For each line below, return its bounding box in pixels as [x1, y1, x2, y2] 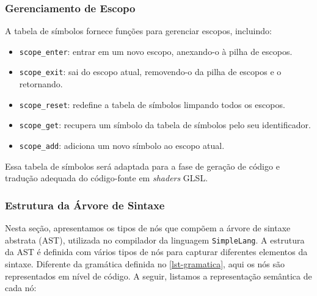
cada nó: [5, 281, 37, 294]
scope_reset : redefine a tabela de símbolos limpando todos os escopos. [19, 98, 285, 110]
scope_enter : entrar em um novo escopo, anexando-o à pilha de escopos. [19, 45, 293, 57]
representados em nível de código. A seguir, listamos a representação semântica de [5, 269, 312, 282]
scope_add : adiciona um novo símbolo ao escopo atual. [19, 139, 225, 152]
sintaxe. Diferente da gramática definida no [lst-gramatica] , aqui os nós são [5, 257, 285, 270]
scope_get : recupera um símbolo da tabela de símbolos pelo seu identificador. [19, 118, 311, 131]
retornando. [19, 78, 63, 90]
